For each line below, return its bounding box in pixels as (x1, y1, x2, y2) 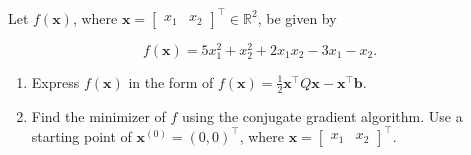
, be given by (257, 7, 337, 28)
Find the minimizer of (31, 105, 166, 126)
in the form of (128, 71, 214, 92)
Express (31, 71, 80, 92)
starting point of (31, 125, 132, 146)
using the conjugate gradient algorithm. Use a (182, 105, 463, 126)
